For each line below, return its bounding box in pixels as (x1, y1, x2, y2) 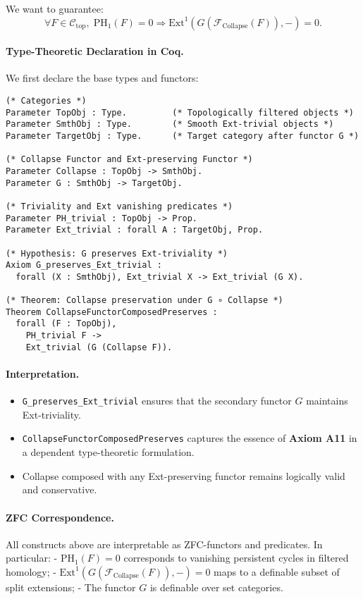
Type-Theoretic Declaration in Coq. (6, 44, 184, 58)
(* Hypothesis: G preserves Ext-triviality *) (6, 248, 228, 259)
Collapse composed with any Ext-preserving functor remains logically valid (22, 468, 345, 483)
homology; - (6, 564, 56, 579)
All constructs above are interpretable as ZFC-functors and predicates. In (6, 536, 323, 551)
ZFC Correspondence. (6, 510, 114, 524)
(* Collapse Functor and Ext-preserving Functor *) (6, 154, 253, 165)
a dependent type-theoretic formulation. (22, 445, 195, 459)
